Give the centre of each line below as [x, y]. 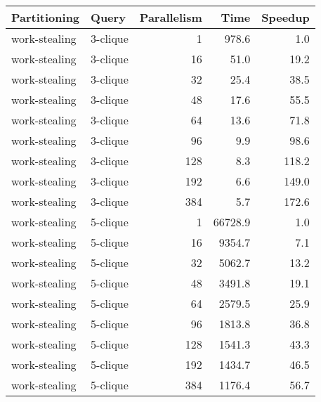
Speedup [286, 17]
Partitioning [46, 17]
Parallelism [171, 17]
